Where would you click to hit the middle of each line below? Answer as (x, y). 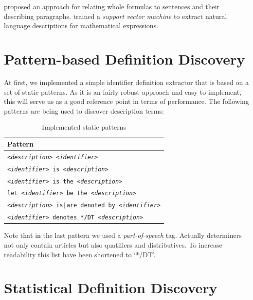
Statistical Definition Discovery (111, 288)
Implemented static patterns (84, 127)
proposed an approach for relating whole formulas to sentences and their (112, 6)
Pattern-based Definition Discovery (125, 58)
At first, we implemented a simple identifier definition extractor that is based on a (126, 82)
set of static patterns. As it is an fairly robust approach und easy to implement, (123, 92)
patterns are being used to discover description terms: (84, 110)
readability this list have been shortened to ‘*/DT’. (80, 254)
